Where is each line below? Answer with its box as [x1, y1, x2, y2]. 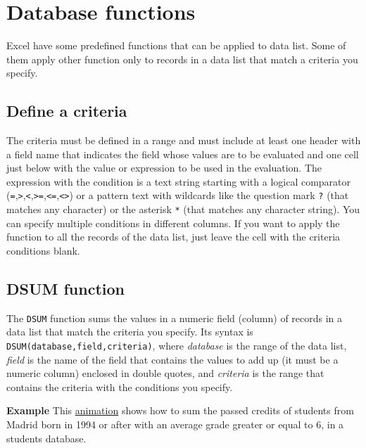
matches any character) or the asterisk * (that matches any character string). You [6, 202, 360, 217]
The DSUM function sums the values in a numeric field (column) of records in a [6, 310, 343, 325]
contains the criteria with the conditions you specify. [6, 379, 233, 394]
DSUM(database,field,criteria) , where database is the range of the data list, [6, 338, 347, 353]
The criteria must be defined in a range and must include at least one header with [6, 133, 361, 148]
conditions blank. [6, 243, 80, 257]
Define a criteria [6, 100, 127, 122]
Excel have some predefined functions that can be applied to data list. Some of [6, 38, 346, 53]
